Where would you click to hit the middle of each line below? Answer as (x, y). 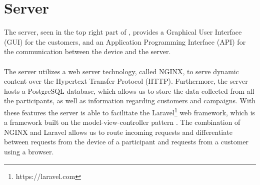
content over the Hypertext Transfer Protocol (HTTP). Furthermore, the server (126, 81)
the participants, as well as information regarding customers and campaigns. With (130, 101)
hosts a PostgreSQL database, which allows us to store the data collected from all (129, 90)
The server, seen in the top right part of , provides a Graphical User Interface (123, 32)
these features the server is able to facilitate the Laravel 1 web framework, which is (130, 111)
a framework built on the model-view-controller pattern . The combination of (122, 122)
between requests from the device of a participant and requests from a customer (126, 142)
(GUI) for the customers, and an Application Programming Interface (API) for (125, 41)
